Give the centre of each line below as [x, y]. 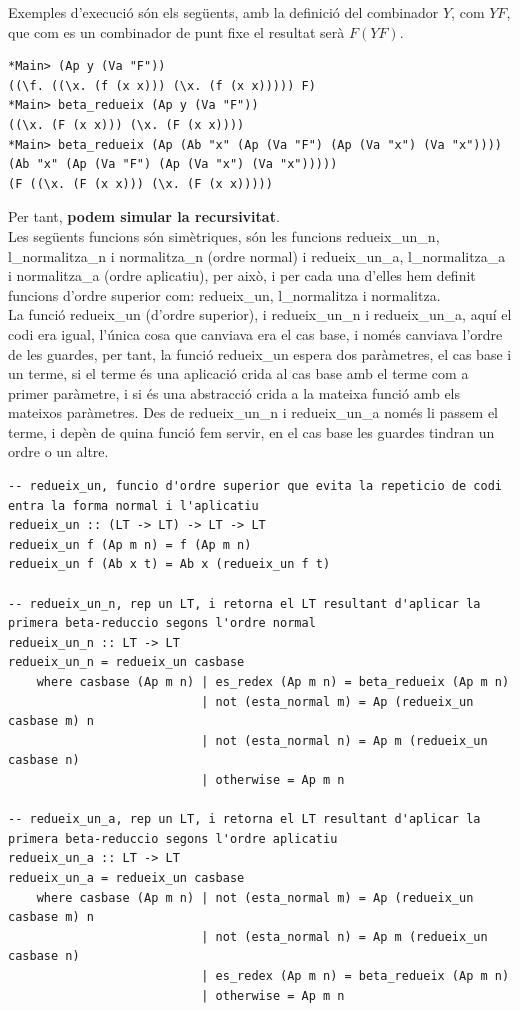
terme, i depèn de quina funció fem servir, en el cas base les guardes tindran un [251, 431]
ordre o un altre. [58, 451]
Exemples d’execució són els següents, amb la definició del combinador [223, 12]
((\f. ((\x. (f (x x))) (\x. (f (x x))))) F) [162, 85]
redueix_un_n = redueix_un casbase [126, 662]
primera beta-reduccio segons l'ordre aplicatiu [173, 838]
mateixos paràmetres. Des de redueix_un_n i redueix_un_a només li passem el [253, 412]
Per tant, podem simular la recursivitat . [144, 216]
